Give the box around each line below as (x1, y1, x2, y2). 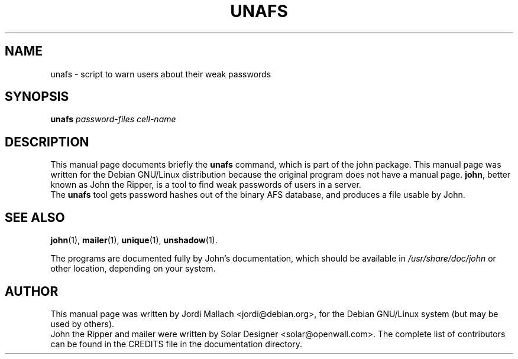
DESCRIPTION (5, 134, 89, 149)
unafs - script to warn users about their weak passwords (50, 68, 271, 79)
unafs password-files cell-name (50, 114, 176, 125)
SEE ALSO (5, 210, 65, 225)
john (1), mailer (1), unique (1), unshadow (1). (50, 235, 218, 246)
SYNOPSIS (5, 89, 69, 105)
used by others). (50, 318, 115, 329)
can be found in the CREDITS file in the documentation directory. (50, 338, 302, 349)
